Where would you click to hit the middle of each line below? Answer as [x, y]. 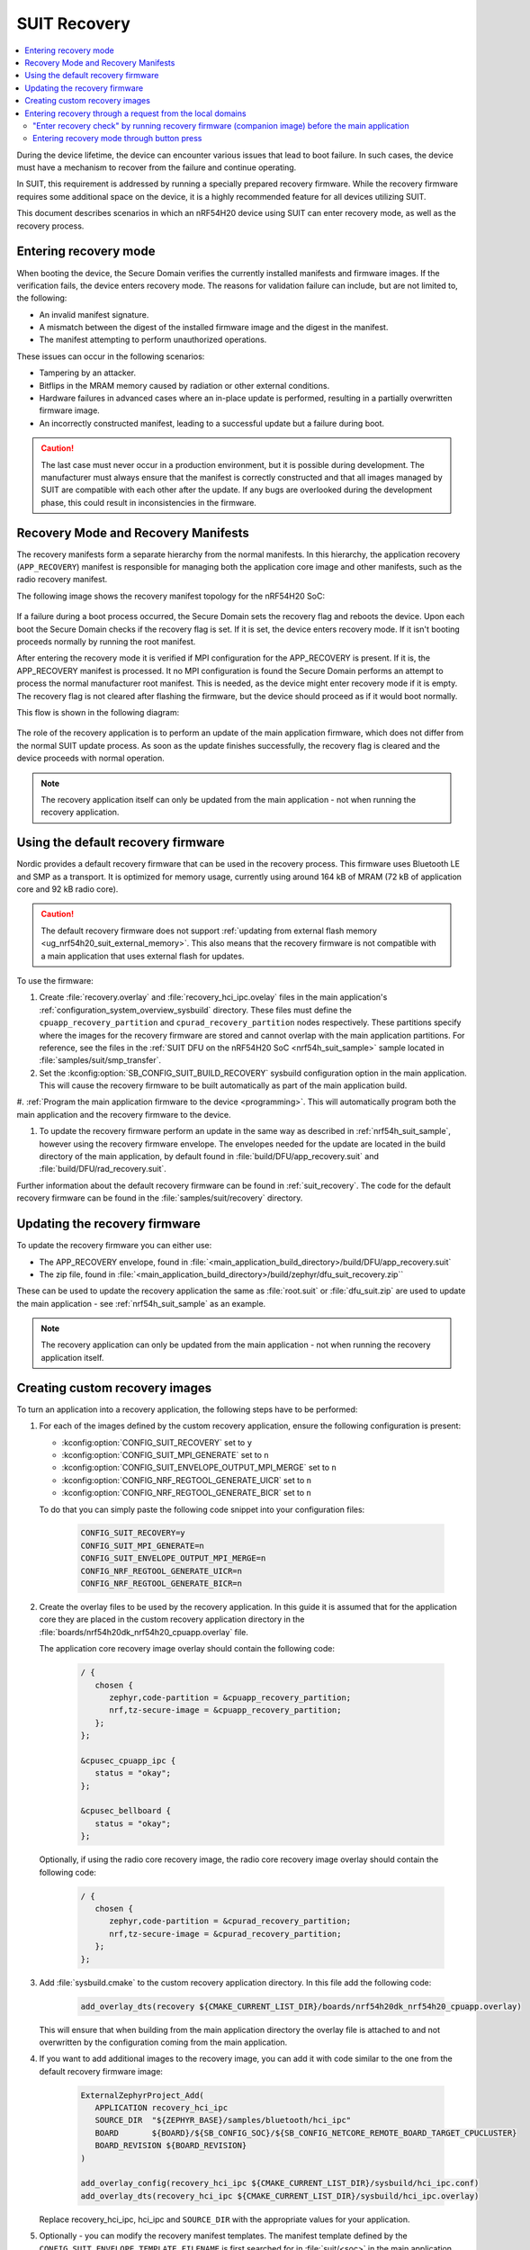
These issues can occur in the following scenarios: [111, 356]
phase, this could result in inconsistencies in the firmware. [148, 502]
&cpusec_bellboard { [126, 1811]
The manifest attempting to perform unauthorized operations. [153, 340]
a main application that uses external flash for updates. [143, 956]
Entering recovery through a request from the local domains [135, 113]
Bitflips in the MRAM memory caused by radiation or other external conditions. [184, 385]
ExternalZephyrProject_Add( [142, 2095]
